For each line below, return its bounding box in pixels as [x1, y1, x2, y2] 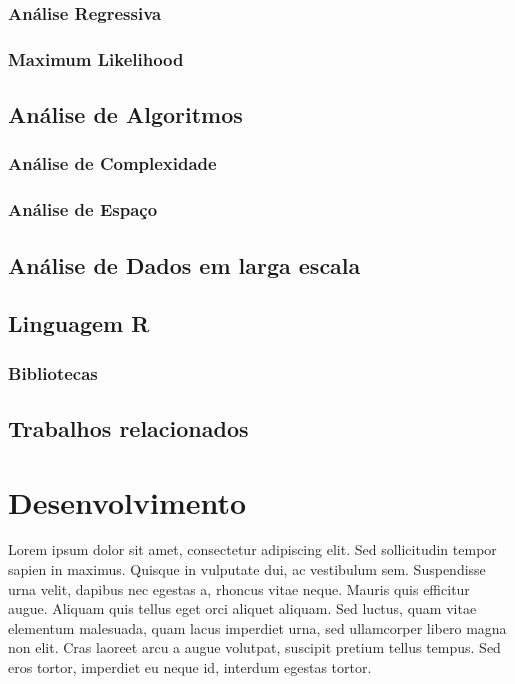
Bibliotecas [8, 360, 98, 385]
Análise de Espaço [8, 197, 158, 222]
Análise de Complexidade [8, 151, 217, 176]
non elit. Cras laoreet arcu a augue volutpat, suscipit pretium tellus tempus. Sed [8, 637, 501, 658]
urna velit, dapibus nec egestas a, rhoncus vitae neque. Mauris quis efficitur [8, 578, 470, 599]
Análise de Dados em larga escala [8, 249, 361, 280]
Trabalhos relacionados [8, 412, 249, 443]
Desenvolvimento [8, 481, 247, 522]
